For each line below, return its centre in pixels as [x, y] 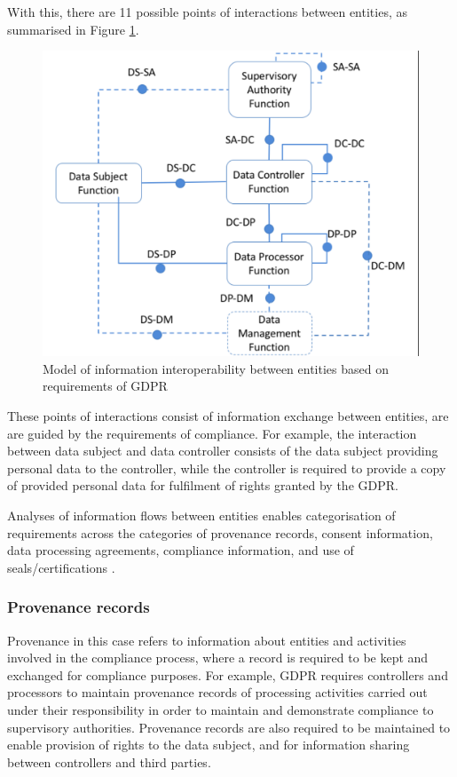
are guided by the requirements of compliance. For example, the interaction [212, 433]
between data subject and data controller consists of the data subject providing [223, 451]
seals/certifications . [61, 567]
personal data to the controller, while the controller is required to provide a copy [227, 468]
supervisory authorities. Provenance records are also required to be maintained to [229, 727]
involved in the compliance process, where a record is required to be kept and [218, 658]
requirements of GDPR [105, 386]
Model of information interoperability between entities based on [216, 368]
